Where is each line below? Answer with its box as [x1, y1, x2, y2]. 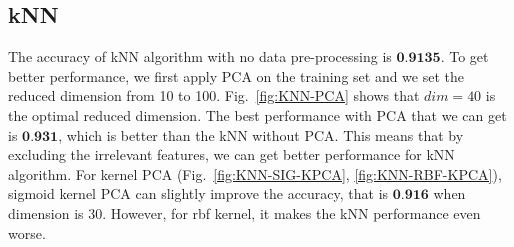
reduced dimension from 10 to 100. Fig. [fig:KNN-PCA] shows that [8, 85, 420, 106]
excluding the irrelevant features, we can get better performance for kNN [8, 144, 455, 165]
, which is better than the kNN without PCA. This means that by [58, 124, 464, 145]
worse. [8, 222, 46, 243]
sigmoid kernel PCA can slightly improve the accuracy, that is [8, 183, 389, 204]
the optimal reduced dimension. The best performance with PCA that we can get [8, 104, 507, 125]
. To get [440, 46, 489, 67]
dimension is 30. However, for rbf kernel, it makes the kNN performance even [8, 202, 481, 223]
